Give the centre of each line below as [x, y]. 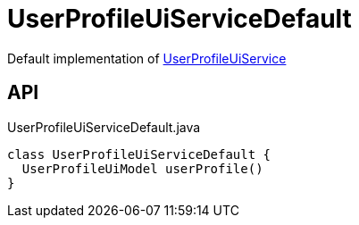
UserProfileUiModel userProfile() [142, 168]
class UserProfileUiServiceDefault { [139, 154]
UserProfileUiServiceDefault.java [104, 127]
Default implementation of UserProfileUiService [147, 58]
